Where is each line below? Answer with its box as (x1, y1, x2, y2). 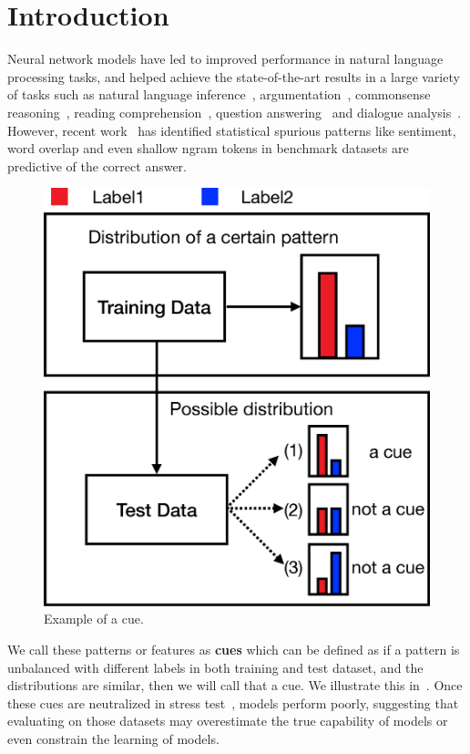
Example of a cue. (44, 609, 144, 628)
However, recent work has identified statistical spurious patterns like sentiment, (7, 120, 456, 139)
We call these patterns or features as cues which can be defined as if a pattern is (7, 639, 460, 658)
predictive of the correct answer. (7, 156, 187, 175)
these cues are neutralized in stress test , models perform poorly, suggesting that (7, 693, 459, 712)
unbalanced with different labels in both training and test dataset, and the (7, 657, 424, 677)
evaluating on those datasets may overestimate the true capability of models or (7, 711, 448, 730)
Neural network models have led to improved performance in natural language (7, 49, 444, 68)
